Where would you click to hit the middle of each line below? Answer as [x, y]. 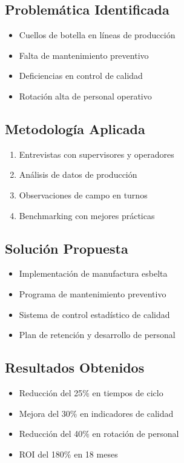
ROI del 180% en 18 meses [68, 454]
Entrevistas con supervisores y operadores [97, 154]
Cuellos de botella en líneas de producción [97, 35]
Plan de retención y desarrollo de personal [97, 335]
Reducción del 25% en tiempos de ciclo [91, 392]
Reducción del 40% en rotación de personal [99, 434]
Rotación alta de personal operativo [85, 96]
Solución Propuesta [67, 248]
